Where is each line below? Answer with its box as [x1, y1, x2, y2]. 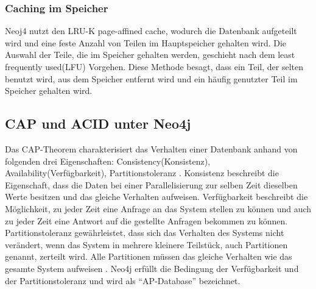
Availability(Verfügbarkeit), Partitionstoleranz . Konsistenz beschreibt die [5, 166, 279, 179]
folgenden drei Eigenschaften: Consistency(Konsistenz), [5, 154, 211, 167]
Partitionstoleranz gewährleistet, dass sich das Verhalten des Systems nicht [5, 226, 284, 239]
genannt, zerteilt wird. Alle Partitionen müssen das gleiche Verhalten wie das [5, 250, 292, 263]
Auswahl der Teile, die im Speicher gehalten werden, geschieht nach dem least [5, 48, 295, 61]
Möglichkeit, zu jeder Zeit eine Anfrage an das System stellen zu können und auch [5, 202, 312, 215]
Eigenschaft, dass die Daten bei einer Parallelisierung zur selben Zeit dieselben [5, 178, 298, 191]
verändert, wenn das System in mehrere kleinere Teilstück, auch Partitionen [5, 238, 288, 251]
